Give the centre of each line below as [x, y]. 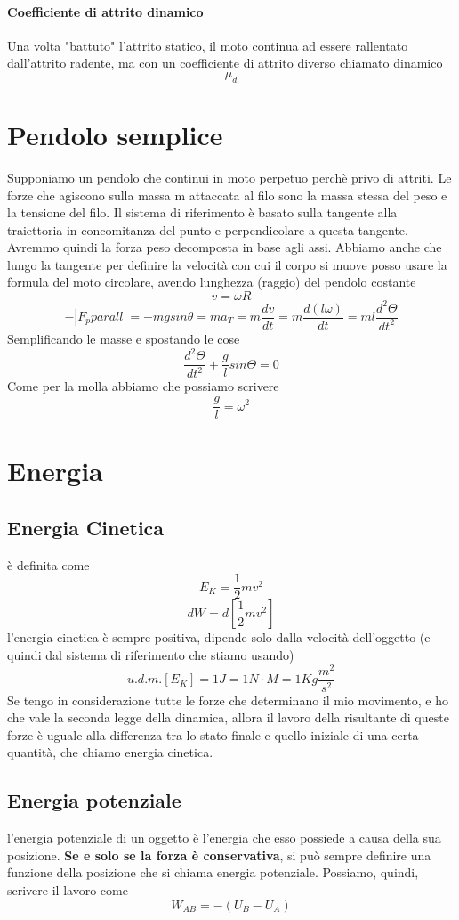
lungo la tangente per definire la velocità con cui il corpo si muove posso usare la [227, 264]
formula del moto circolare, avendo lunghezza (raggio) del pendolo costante [212, 282]
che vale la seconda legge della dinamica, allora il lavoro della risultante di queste [228, 717]
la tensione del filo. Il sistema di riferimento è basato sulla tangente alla [202, 212]
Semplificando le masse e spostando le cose [124, 338]
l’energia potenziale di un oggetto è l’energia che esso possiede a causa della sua [224, 838]
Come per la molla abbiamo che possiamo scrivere [143, 386]
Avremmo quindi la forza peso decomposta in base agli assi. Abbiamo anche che [225, 247]
